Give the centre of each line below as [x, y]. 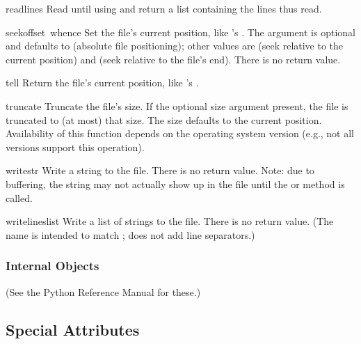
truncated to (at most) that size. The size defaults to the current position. [164, 119]
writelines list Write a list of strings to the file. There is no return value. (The [170, 221]
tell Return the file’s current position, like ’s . [102, 83]
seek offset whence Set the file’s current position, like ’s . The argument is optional [180, 32]
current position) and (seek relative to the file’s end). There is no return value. [173, 59]
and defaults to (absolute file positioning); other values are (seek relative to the [175, 46]
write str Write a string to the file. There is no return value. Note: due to [160, 170]
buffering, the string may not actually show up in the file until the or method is [175, 183]
